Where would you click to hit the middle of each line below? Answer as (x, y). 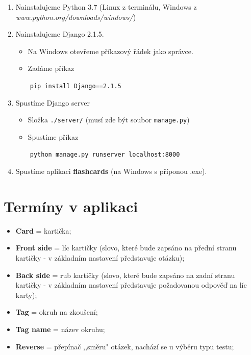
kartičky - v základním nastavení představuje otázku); (100, 258)
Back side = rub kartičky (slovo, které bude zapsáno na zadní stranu (125, 275)
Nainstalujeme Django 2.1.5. (60, 34)
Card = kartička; (43, 230)
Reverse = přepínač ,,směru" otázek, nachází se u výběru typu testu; (125, 346)
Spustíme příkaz (53, 136)
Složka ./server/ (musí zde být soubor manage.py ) (109, 120)
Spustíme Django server (53, 102)
